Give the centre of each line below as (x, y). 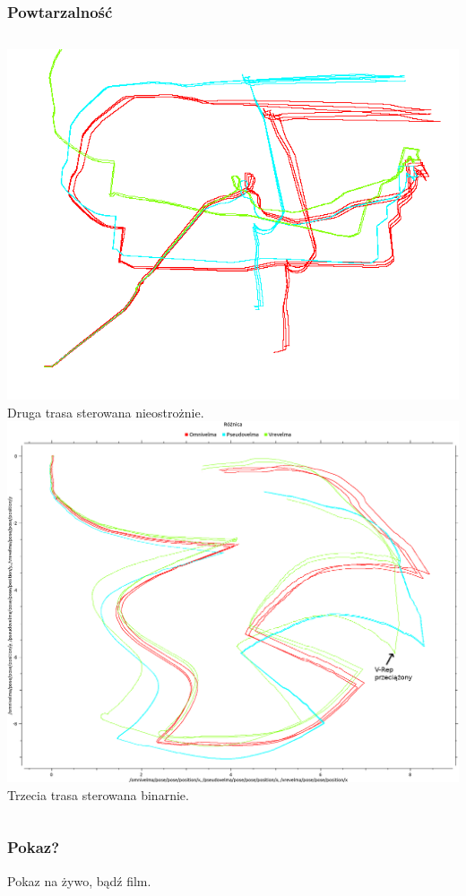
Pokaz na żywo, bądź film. (79, 880)
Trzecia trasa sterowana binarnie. (98, 794)
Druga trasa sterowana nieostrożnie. (106, 412)
